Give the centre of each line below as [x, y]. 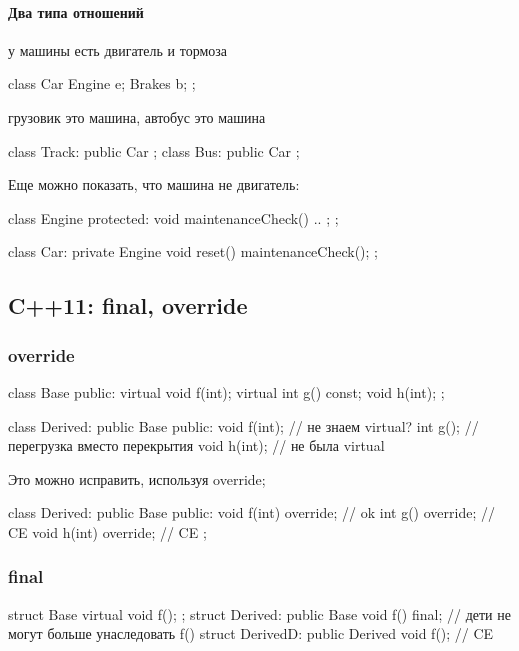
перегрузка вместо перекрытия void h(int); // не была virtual [196, 445]
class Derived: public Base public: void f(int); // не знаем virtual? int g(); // [243, 425]
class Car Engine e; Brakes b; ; [102, 83]
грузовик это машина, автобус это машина [137, 116]
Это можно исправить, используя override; [137, 478]
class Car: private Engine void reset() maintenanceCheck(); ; [193, 251]
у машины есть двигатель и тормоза [118, 49]
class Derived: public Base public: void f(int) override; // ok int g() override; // [251, 512]
